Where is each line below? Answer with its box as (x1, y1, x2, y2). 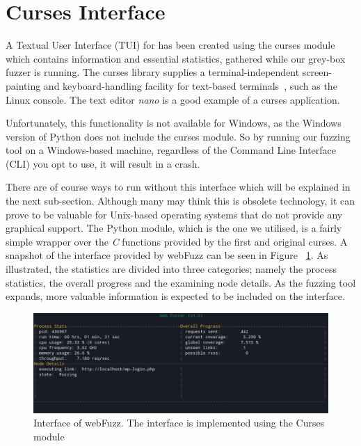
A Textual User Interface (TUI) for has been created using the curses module (6, 38, 335, 52)
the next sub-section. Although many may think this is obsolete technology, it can (6, 193, 355, 208)
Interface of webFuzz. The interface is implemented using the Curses (33, 415, 325, 430)
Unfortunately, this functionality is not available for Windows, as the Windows (6, 116, 342, 130)
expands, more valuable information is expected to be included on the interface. (6, 289, 345, 303)
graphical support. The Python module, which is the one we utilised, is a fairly (6, 221, 342, 235)
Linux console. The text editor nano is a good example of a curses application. (6, 92, 340, 106)
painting (6, 78, 41, 93)
